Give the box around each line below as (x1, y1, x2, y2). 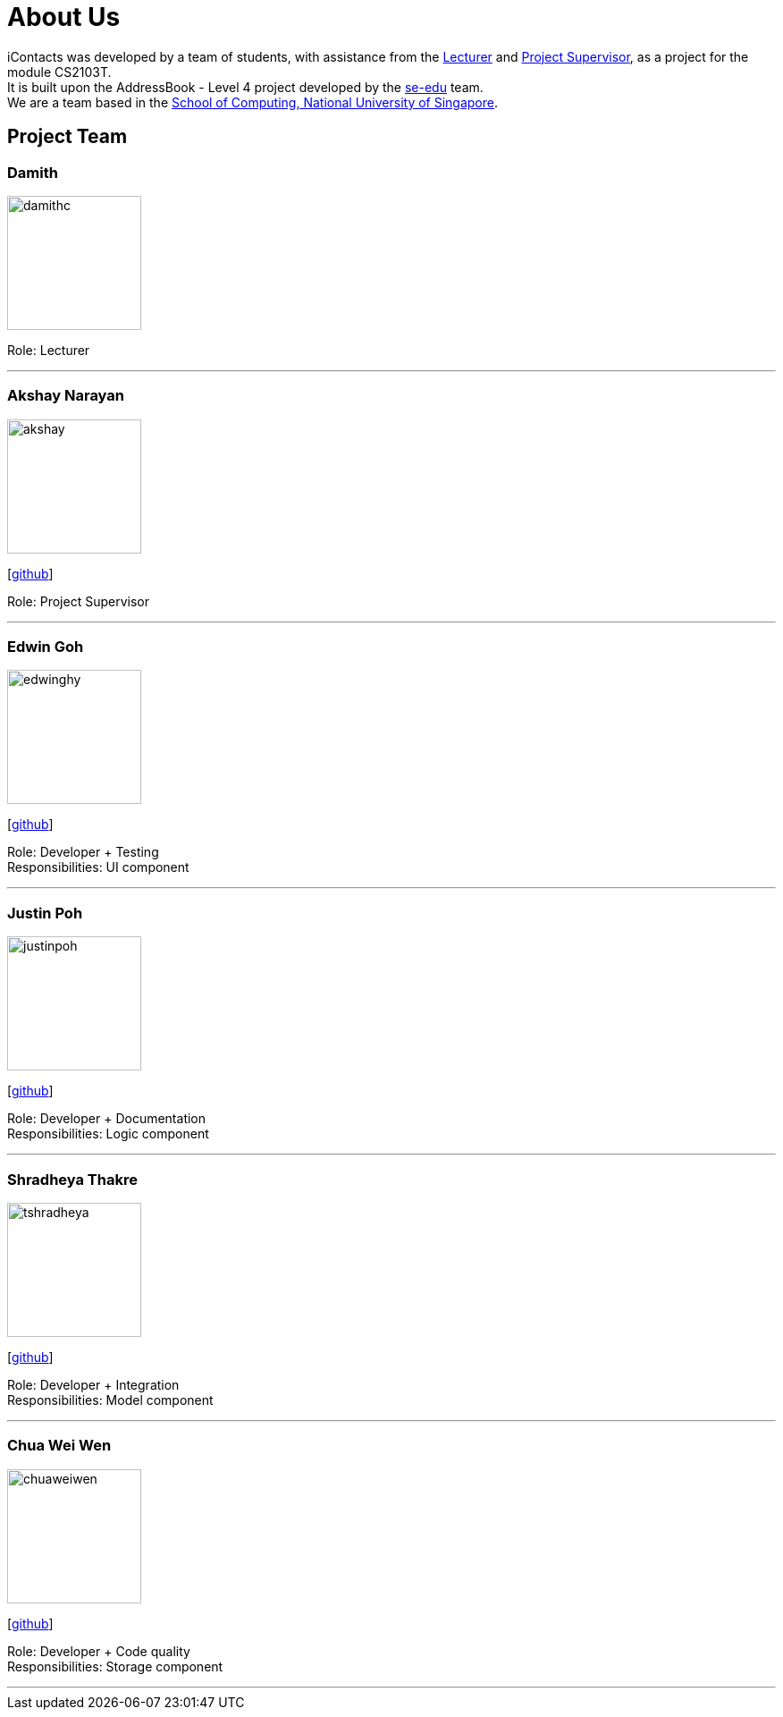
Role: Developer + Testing (7, 844, 159, 860)
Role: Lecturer (7, 342, 90, 358)
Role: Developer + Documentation (7, 1111, 206, 1127)
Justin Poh (7, 903, 83, 922)
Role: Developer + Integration (7, 1376, 180, 1392)
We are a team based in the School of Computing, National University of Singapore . (7, 94, 499, 110)
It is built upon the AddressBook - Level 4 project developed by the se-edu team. (7, 79, 484, 95)
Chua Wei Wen (7, 1436, 112, 1455)
